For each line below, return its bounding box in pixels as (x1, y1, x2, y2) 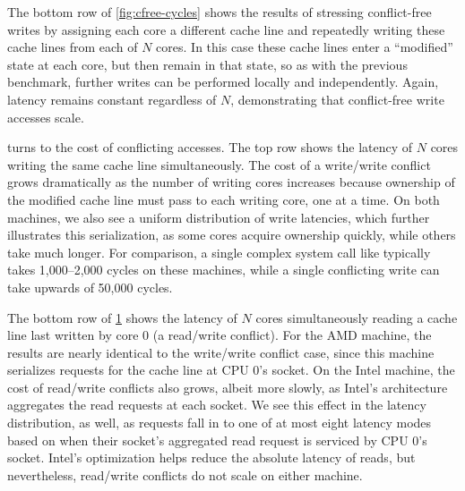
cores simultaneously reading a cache (255, 308, 458, 326)
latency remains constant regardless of (7, 89, 217, 108)
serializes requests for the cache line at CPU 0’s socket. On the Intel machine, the (7, 360, 455, 379)
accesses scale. (7, 107, 84, 126)
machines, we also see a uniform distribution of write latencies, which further (7, 207, 430, 226)
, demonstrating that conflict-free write (230, 89, 444, 108)
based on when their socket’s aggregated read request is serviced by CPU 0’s (7, 430, 427, 449)
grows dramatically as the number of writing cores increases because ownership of (7, 173, 455, 191)
